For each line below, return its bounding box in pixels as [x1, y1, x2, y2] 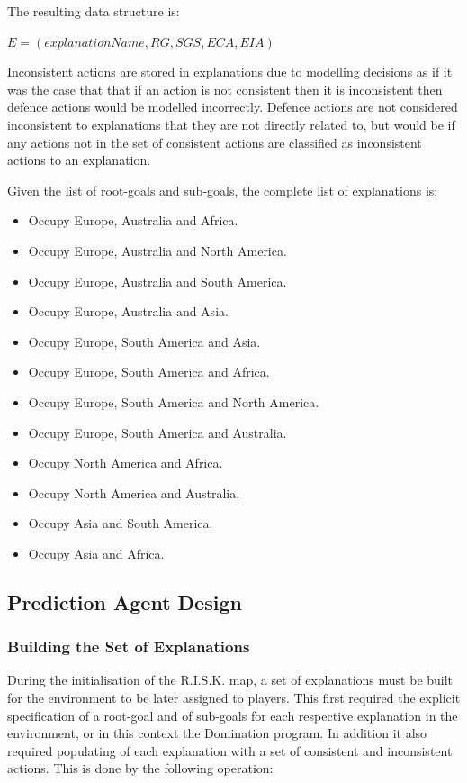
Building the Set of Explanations [7, 635, 250, 658]
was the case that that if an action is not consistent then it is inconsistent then [7, 79, 443, 98]
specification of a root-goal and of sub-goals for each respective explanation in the [7, 706, 458, 724]
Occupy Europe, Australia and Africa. [28, 211, 238, 230]
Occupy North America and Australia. [28, 483, 240, 502]
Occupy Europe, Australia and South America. [28, 271, 287, 290]
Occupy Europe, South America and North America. [28, 392, 319, 411]
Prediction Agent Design [7, 587, 242, 615]
